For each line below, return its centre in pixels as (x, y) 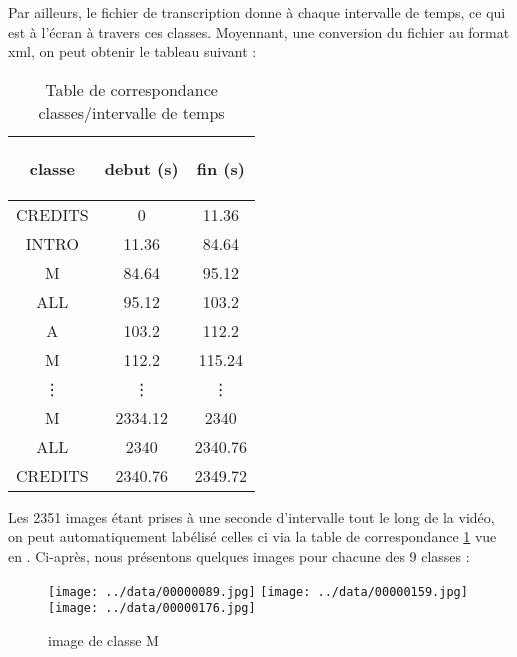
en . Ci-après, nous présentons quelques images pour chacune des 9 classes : (239, 555)
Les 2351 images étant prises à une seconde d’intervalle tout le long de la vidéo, (251, 516)
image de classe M (103, 639)
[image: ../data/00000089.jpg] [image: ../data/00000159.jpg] (258, 591)
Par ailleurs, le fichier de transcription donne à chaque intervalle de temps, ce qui (257, 12)
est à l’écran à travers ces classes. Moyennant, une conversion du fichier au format (259, 31)
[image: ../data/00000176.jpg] (152, 608)
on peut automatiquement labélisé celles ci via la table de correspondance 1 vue (252, 536)
